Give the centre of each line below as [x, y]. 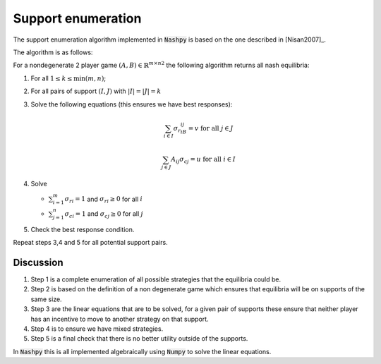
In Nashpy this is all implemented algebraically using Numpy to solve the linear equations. [142, 351]
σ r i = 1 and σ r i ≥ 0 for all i [103, 200]
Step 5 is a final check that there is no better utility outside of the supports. [139, 339]
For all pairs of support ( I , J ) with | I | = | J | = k [96, 91]
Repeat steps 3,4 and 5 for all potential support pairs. [91, 243]
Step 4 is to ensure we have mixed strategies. [97, 329]
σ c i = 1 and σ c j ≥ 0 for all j [104, 214]
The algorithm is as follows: [53, 52]
